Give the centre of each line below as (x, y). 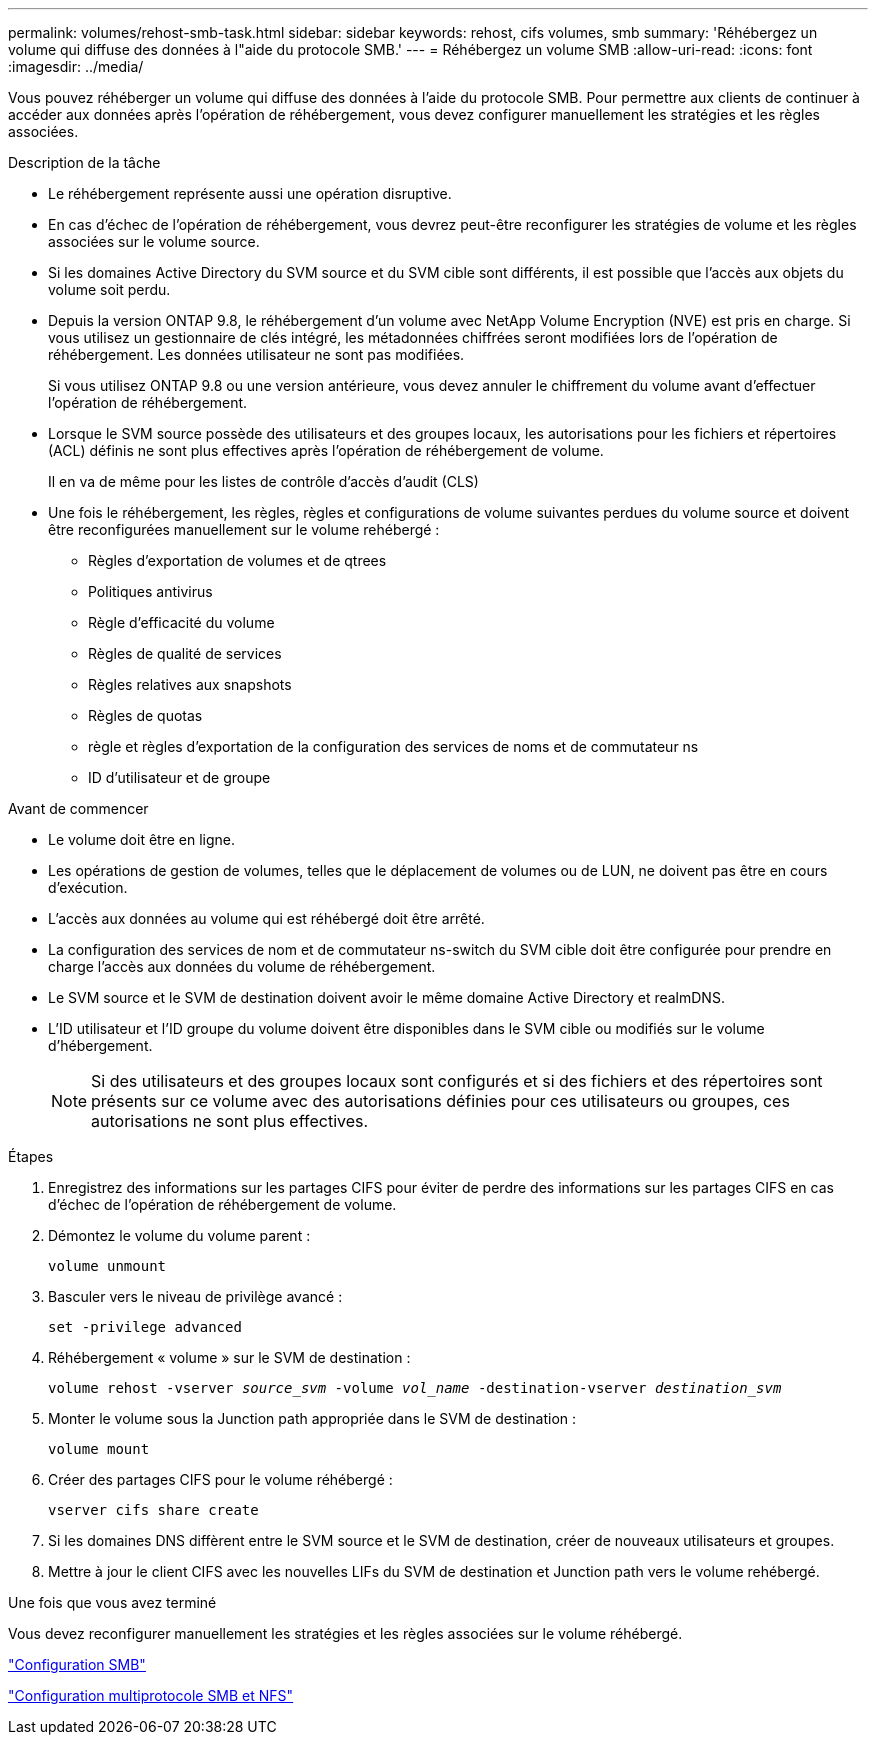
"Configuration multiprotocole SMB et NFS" (151, 1695)
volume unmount (107, 1266)
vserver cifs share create (153, 1510)
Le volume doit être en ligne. (141, 839)
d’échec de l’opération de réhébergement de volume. (222, 1204)
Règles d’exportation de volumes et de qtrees (237, 560)
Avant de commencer (78, 808)
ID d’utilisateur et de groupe (179, 777)
